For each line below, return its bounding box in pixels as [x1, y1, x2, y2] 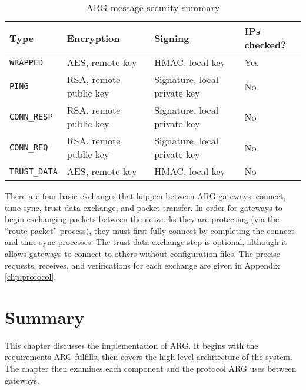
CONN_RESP [9, 112, 53, 121]
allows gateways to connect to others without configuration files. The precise [5, 247, 280, 259]
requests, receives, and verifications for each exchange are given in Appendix [5, 259, 280, 271]
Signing [154, 31, 189, 45]
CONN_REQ [9, 143, 48, 152]
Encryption [66, 31, 120, 45]
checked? [244, 38, 286, 51]
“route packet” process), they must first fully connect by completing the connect [5, 224, 294, 236]
